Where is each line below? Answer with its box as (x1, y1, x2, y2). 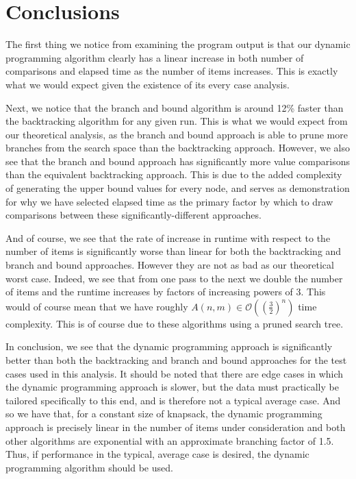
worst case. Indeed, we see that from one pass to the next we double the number (5, 271, 343, 285)
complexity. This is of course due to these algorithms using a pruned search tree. (5, 316, 344, 330)
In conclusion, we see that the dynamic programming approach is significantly (5, 339, 333, 354)
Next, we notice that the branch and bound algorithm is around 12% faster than (5, 100, 344, 114)
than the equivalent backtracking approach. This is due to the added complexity (5, 167, 342, 182)
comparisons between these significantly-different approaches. (5, 208, 262, 222)
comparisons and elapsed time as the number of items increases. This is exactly (5, 64, 338, 78)
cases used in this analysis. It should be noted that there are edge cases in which (5, 366, 344, 380)
